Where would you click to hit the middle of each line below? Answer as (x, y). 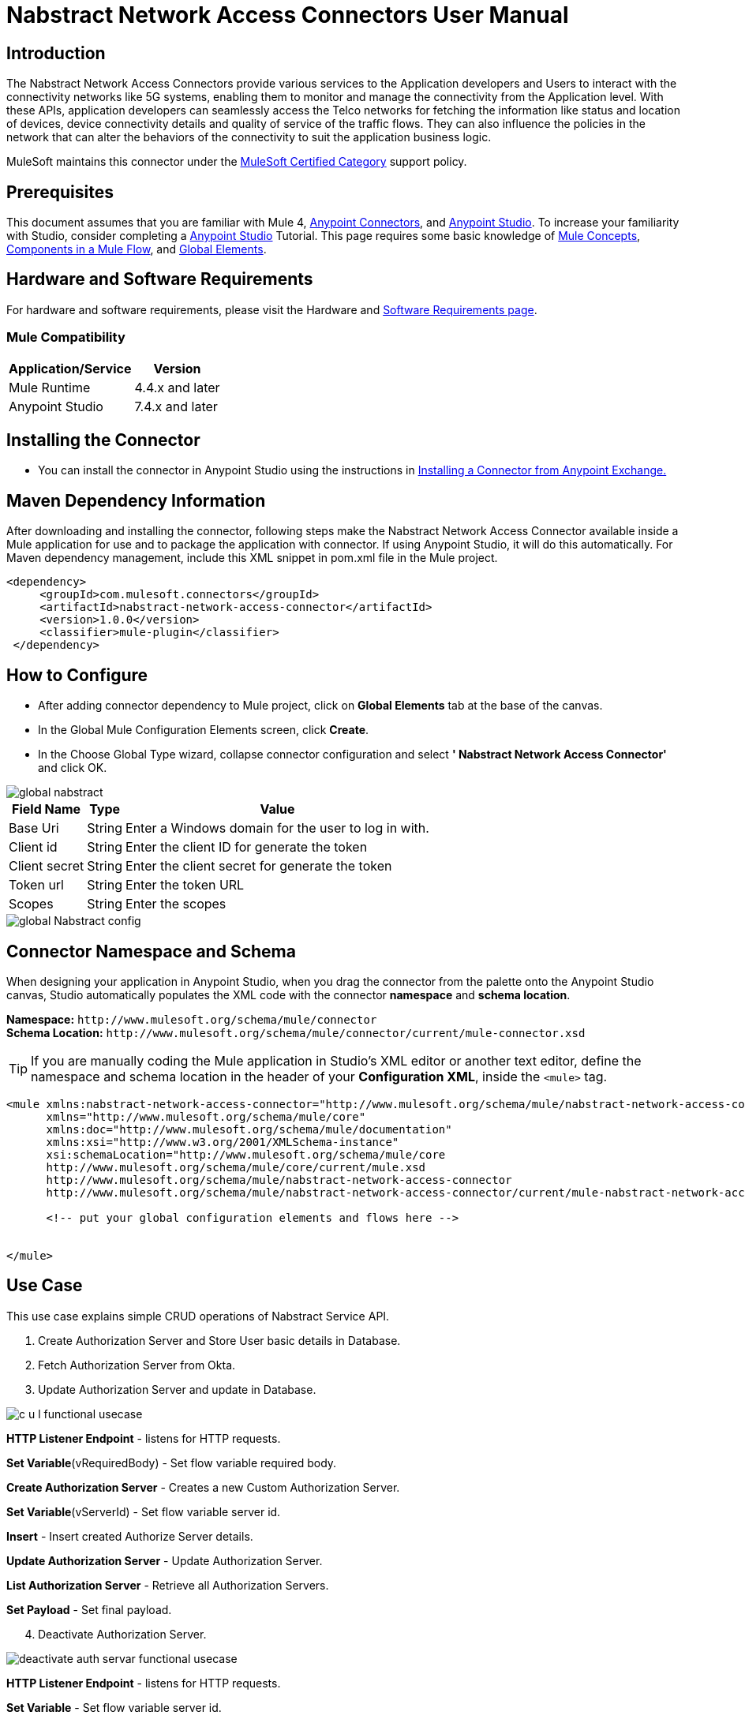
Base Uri (34, 828)
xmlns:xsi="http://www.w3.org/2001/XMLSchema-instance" (223, 1142)
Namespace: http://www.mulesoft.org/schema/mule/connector (192, 1019)
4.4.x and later (177, 387)
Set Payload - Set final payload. (89, 1609)
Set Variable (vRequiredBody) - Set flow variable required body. (172, 1462)
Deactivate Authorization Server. (122, 1634)
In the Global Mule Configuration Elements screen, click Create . (204, 730)
